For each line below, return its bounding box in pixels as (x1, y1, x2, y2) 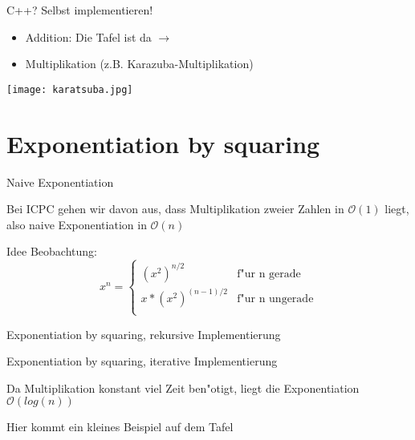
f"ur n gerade (237, 268, 301, 280)
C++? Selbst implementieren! (6, 2, 153, 18)
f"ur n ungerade (237, 293, 314, 305)
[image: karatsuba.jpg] (6, 83, 133, 95)
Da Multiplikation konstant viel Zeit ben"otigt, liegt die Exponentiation (6, 379, 360, 396)
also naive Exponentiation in (6, 216, 147, 232)
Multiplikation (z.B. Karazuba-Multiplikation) (25, 55, 254, 72)
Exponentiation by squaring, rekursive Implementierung (6, 325, 281, 342)
